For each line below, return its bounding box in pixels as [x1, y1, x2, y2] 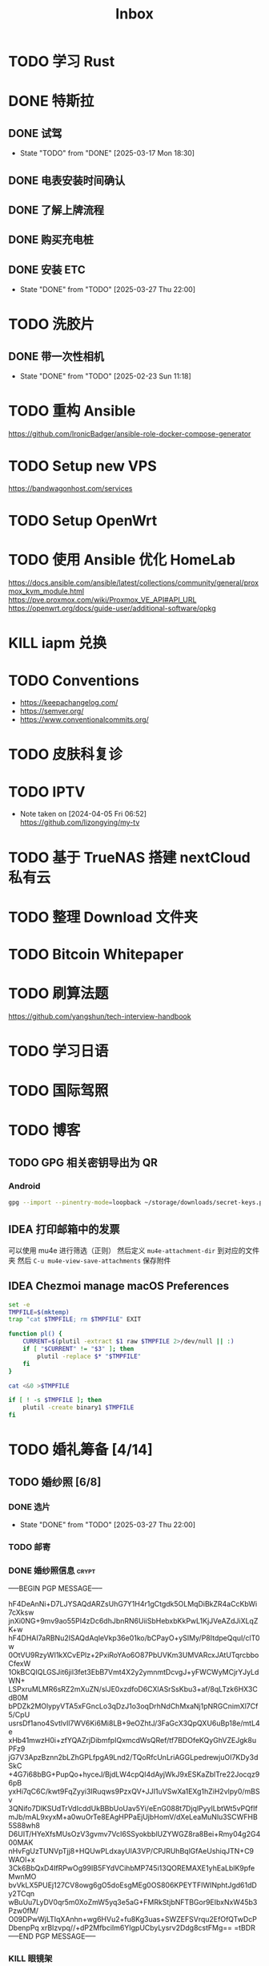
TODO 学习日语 [8, 1042, 109, 1060]
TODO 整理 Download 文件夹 [8, 908, 199, 926]
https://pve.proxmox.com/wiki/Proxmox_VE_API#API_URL [8, 595, 197, 605]
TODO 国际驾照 [8, 1082, 109, 1100]
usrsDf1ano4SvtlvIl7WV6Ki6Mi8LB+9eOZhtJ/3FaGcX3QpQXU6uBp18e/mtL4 [8, 1718, 260, 1729]
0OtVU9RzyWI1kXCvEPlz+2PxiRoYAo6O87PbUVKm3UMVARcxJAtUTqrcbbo [8, 1650, 259, 1660]
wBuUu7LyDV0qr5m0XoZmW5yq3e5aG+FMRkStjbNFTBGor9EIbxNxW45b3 [8, 1898, 258, 1907]
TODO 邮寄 [8, 1541, 51, 1552]
